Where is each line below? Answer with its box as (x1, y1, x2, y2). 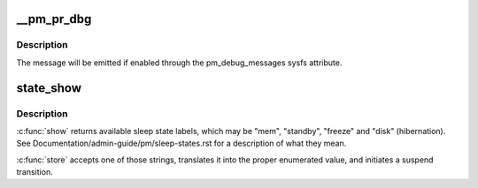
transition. (16, 167, 53, 177)
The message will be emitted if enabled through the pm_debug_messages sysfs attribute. (16, 57, 343, 68)
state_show (16, 80, 82, 95)
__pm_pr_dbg (16, 11, 92, 26)
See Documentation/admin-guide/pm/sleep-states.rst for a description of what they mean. (16, 138, 347, 149)
